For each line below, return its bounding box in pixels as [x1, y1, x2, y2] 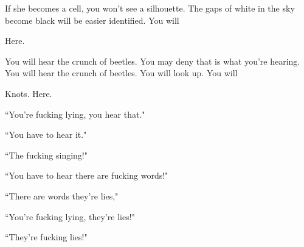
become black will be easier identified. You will [5, 13, 179, 26]
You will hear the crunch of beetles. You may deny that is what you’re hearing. [5, 54, 300, 67]
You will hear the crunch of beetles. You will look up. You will [5, 66, 238, 79]
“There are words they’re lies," [5, 189, 119, 202]
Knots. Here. [5, 87, 52, 99]
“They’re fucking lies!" [5, 231, 88, 243]
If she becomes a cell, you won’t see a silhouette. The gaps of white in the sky [5, 2, 295, 14]
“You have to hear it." [5, 128, 87, 141]
